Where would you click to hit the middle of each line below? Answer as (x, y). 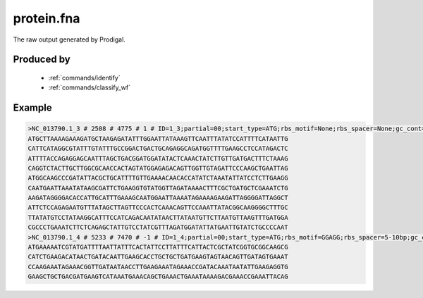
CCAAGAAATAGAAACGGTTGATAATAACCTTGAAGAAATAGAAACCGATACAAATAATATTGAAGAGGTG (158, 267)
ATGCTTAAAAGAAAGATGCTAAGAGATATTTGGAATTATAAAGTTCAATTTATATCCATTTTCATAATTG (158, 138)
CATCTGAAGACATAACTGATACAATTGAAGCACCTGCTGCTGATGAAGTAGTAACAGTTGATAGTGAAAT (158, 257)
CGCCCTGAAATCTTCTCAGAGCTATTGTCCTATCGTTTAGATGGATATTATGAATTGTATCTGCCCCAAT (158, 228)
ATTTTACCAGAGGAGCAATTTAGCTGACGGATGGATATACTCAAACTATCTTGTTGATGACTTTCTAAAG (158, 158)
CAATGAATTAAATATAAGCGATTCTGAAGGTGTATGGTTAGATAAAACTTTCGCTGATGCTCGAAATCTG (158, 188)
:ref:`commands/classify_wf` (89, 87)
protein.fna (47, 18)
